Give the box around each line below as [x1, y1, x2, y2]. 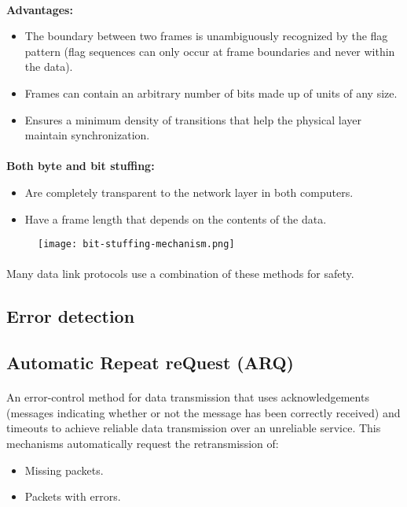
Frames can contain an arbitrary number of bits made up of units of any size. [24, 84, 398, 101]
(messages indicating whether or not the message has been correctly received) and [6, 404, 401, 420]
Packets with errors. [24, 488, 121, 505]
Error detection [6, 304, 135, 328]
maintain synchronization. [24, 127, 150, 143]
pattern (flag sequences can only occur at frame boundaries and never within [24, 43, 395, 59]
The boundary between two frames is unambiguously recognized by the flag [24, 28, 388, 44]
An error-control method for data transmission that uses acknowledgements [6, 389, 369, 405]
